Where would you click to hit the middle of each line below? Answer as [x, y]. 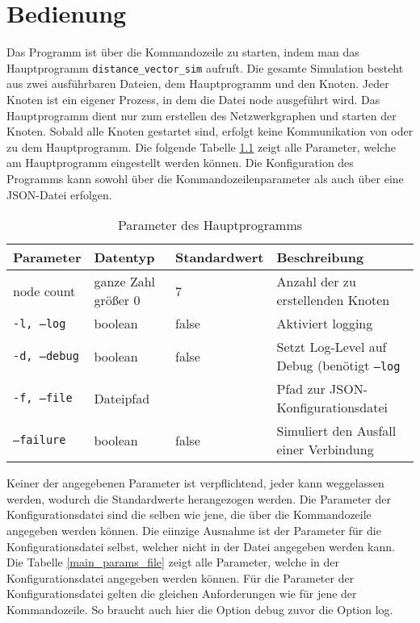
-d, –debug [46, 356]
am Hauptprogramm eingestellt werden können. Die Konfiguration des [180, 163]
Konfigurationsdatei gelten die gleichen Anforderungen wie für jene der [182, 594]
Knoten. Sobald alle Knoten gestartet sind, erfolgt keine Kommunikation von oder [210, 131]
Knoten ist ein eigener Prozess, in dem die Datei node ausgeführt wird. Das [193, 99]
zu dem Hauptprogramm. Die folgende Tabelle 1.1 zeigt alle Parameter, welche [201, 146]
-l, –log [40, 323]
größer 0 [117, 300]
